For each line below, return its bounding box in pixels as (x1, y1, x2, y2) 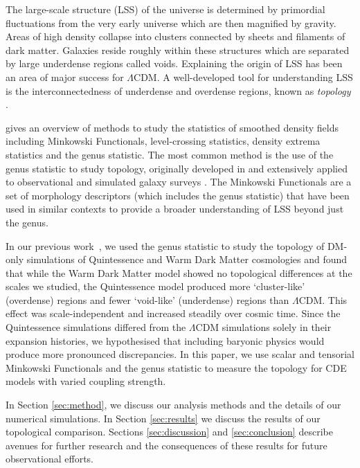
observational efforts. (6, 451, 94, 466)
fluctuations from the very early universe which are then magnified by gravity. (6, 15, 336, 30)
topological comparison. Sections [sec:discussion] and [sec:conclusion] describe (6, 424, 333, 439)
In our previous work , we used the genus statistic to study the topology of (6, 238, 325, 253)
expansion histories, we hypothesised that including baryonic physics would (6, 333, 325, 348)
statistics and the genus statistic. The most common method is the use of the (6, 147, 334, 161)
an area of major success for (6, 69, 124, 84)
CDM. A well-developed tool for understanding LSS (134, 69, 353, 84)
